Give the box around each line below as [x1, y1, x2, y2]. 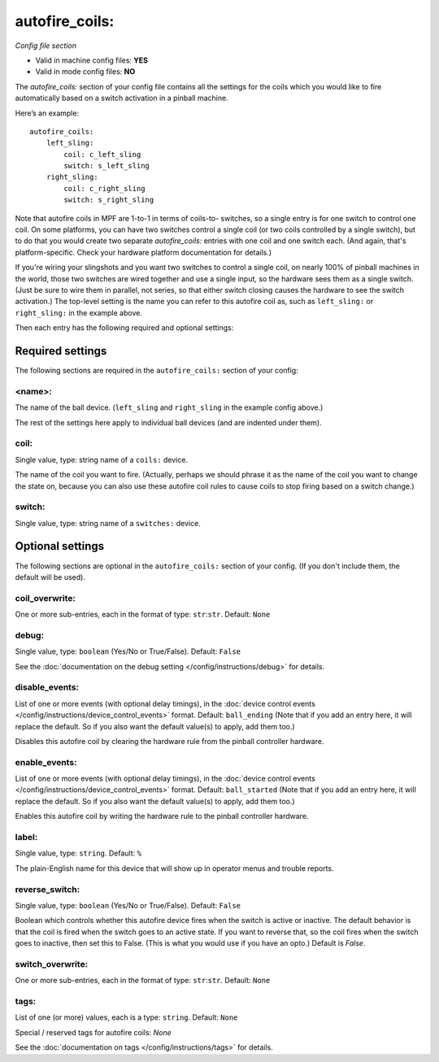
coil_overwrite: [15, 592, 76, 603]
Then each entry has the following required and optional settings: [15, 323, 234, 333]
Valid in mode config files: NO [35, 67, 136, 76]
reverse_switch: [15, 883, 80, 894]
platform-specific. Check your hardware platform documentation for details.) [15, 247, 272, 257]
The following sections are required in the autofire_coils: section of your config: [15, 366, 298, 376]
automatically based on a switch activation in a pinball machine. [15, 94, 228, 103]
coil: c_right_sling [63, 184, 146, 193]
